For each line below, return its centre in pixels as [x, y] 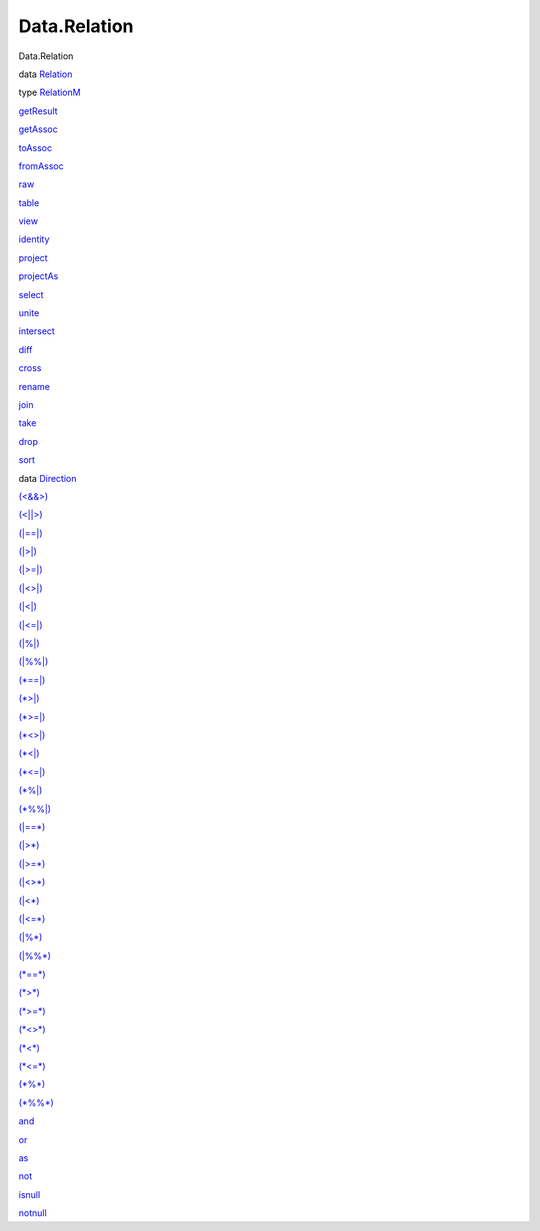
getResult [38, 111]
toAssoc [35, 147]
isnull [29, 1194]
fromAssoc [41, 166]
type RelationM [49, 92]
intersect [36, 331]
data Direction [47, 478]
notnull [32, 1213]
